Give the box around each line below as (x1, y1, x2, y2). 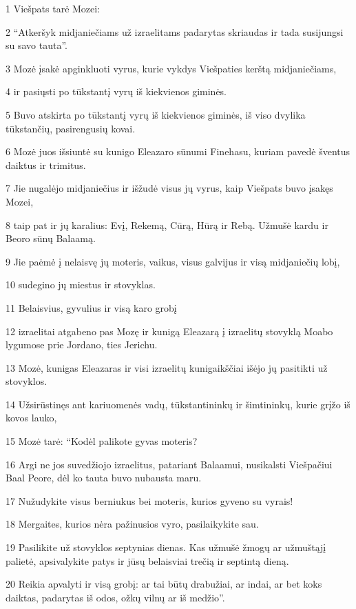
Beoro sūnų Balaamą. (6, 231, 96, 246)
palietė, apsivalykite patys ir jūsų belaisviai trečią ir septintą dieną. (6, 553, 289, 568)
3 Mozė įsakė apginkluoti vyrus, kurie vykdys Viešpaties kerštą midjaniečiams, (6, 61, 337, 75)
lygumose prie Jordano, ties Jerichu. (6, 337, 158, 352)
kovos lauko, (6, 410, 57, 425)
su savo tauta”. (6, 38, 67, 52)
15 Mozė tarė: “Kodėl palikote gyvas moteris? (6, 434, 198, 448)
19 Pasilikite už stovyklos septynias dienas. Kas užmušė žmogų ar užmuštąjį (6, 540, 326, 555)
